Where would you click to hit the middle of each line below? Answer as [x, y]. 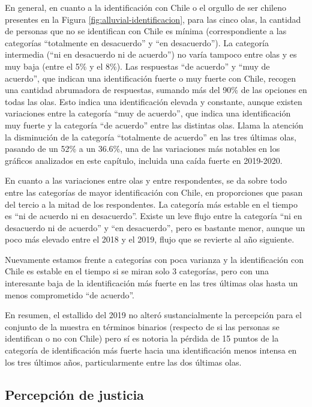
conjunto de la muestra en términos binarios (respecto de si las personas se [142, 326]
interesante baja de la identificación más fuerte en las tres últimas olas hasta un [151, 283]
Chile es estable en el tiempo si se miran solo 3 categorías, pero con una [137, 271]
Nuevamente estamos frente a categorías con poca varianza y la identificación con [154, 259]
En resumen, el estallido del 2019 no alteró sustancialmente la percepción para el [153, 315]
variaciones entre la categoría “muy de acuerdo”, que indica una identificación [148, 113]
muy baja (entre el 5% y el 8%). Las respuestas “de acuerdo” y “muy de [137, 66]
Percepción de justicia [74, 394]
